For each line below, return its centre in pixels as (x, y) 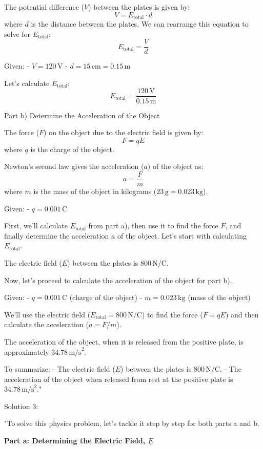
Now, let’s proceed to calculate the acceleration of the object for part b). (118, 280)
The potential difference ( (44, 7)
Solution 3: (21, 406)
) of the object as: (175, 166)
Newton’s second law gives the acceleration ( (74, 166)
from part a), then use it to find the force (153, 226)
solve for (17, 34)
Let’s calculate (27, 83)
